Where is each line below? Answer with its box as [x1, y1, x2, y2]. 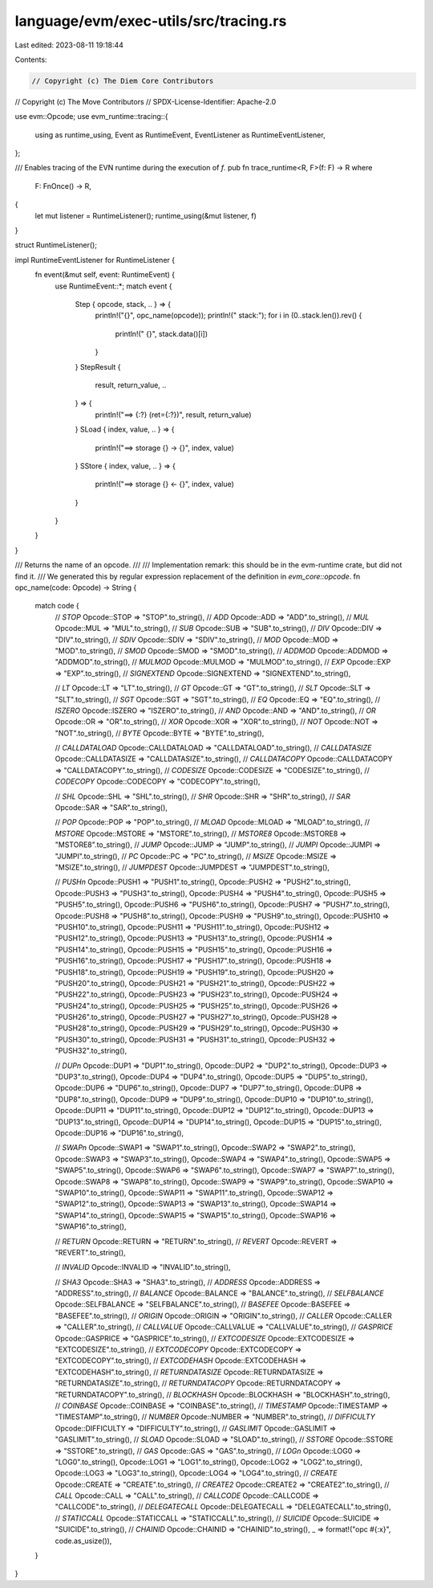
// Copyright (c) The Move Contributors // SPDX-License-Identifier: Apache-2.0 [14, 96, 277, 106]
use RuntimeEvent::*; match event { [55, 281, 172, 291]
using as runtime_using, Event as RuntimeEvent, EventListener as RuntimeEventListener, [34, 129, 326, 140]
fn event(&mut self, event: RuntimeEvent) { [34, 270, 176, 280]
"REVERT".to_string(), [55, 1247, 126, 1257]
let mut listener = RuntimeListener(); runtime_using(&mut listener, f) [34, 211, 257, 220]
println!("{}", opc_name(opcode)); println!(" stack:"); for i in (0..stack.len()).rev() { [95, 310, 362, 321]
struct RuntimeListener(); [14, 240, 98, 250]
